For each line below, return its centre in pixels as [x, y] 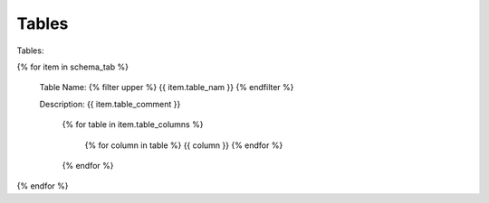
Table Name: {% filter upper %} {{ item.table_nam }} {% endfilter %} [167, 88]
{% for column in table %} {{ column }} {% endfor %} [184, 145]
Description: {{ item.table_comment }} [110, 104]
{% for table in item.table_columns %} [133, 125]
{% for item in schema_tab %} [72, 67]
